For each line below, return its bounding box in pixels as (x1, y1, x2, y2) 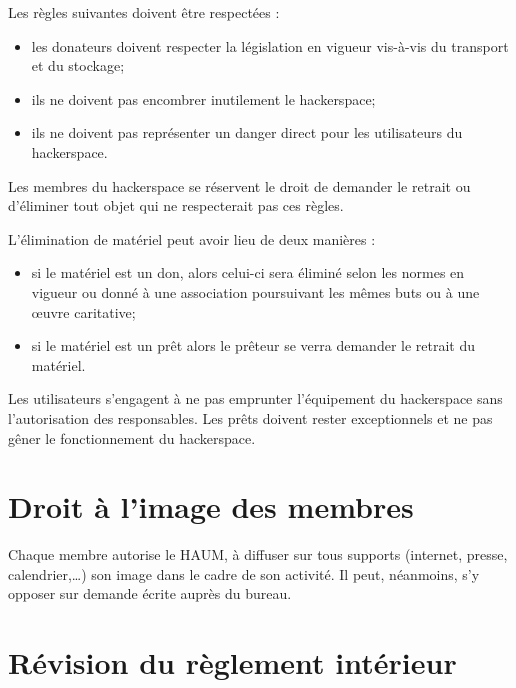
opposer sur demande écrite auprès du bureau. (8, 583, 292, 604)
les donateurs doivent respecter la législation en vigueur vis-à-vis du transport (31, 35, 509, 56)
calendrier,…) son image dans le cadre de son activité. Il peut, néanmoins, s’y (8, 563, 480, 584)
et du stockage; (31, 55, 125, 76)
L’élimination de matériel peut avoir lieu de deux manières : (8, 228, 376, 249)
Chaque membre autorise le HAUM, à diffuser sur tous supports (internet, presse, (8, 544, 508, 565)
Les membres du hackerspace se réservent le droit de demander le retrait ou (8, 175, 471, 196)
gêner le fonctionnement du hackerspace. (8, 427, 256, 448)
